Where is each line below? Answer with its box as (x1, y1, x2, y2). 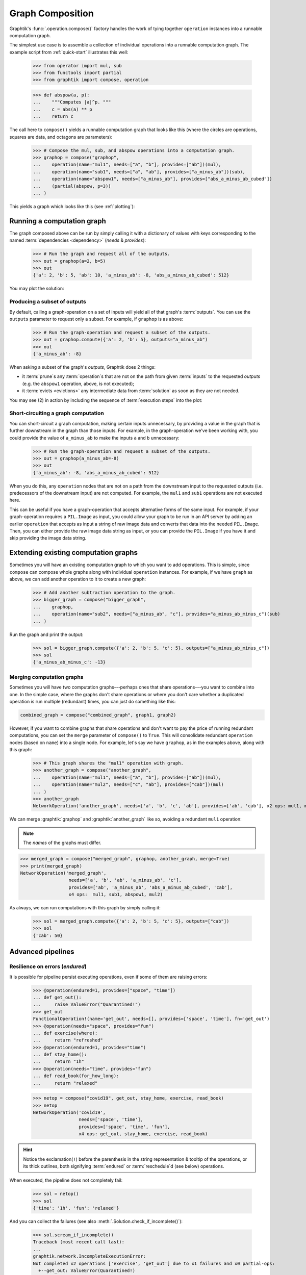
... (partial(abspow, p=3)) (33, 183, 112, 189)
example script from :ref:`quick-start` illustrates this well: (9, 49, 129, 55)
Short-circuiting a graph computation (9, 410, 104, 417)
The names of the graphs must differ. (23, 839, 101, 846)
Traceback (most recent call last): (33, 1239, 125, 1245)
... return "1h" (33, 1059, 84, 1064)
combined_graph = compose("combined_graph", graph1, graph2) (20, 712, 176, 718)
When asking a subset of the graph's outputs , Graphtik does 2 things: (9, 364, 156, 370)
